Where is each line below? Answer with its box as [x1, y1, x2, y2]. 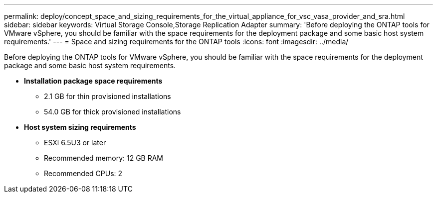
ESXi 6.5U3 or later [44, 138, 106, 147]
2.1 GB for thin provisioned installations [44, 92, 171, 100]
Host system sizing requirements [24, 123, 136, 131]
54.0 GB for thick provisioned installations [44, 107, 181, 116]
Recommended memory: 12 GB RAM [44, 154, 164, 162]
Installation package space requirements [24, 77, 163, 85]
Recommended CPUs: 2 [44, 169, 123, 178]
